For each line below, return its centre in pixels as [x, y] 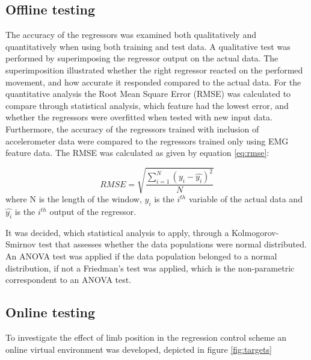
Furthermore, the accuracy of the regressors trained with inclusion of [132, 129]
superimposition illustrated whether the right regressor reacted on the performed [154, 70]
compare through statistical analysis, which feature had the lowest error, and [147, 105]
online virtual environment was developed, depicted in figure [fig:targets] [139, 349]
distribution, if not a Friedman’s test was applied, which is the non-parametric [150, 268]
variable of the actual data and [245, 199]
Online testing [51, 312]
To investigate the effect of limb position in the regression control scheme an [146, 337]
